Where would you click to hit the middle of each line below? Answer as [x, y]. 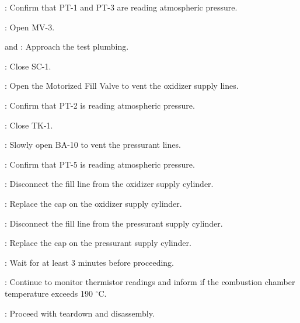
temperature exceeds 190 [49, 293]
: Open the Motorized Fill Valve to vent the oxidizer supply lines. [122, 86]
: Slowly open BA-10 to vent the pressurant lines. [93, 145]
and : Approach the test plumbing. [67, 46]
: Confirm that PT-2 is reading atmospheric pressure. [100, 105]
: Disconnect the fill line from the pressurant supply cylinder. [114, 223]
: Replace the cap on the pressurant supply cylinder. [98, 243]
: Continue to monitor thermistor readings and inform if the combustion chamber [150, 282]
